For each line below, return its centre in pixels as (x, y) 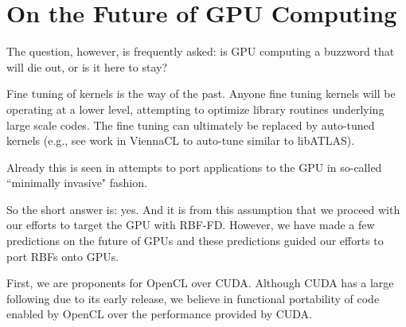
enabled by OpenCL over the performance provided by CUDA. (160, 314)
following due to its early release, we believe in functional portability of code (193, 298)
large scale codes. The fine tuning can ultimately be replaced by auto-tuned (191, 125)
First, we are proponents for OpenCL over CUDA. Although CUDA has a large (200, 283)
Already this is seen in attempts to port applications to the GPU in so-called (194, 167)
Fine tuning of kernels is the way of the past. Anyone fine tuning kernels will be (201, 93)
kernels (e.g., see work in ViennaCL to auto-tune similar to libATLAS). (181, 140)
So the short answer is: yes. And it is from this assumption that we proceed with (203, 209)
